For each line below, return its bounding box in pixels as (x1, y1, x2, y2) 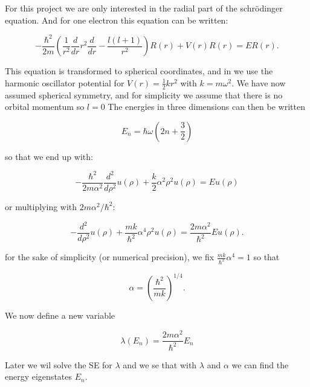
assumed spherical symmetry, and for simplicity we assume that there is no (5, 88, 283, 101)
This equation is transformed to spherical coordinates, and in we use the (5, 65, 273, 77)
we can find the (231, 358, 289, 371)
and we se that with (123, 358, 197, 371)
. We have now (231, 76, 286, 89)
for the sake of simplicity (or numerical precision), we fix (5, 251, 215, 263)
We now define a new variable (5, 309, 115, 322)
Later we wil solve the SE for (5, 358, 112, 371)
